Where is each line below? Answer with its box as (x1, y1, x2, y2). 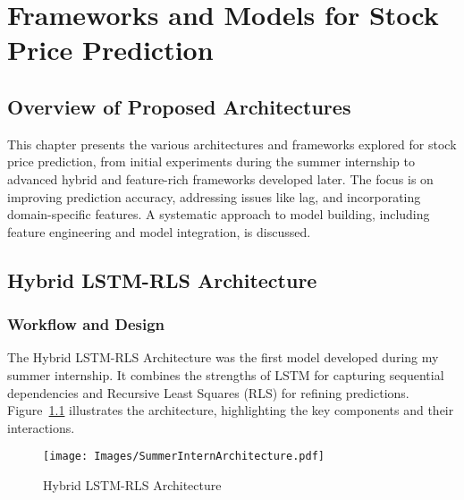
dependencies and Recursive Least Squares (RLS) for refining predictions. (7, 383, 409, 402)
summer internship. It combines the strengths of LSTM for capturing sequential (7, 365, 444, 384)
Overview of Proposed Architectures (7, 92, 351, 120)
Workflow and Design (7, 313, 165, 335)
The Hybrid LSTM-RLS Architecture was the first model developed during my (7, 348, 439, 367)
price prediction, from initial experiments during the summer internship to (7, 152, 415, 171)
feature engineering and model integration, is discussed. (7, 222, 311, 241)
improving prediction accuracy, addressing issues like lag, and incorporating (7, 187, 421, 206)
